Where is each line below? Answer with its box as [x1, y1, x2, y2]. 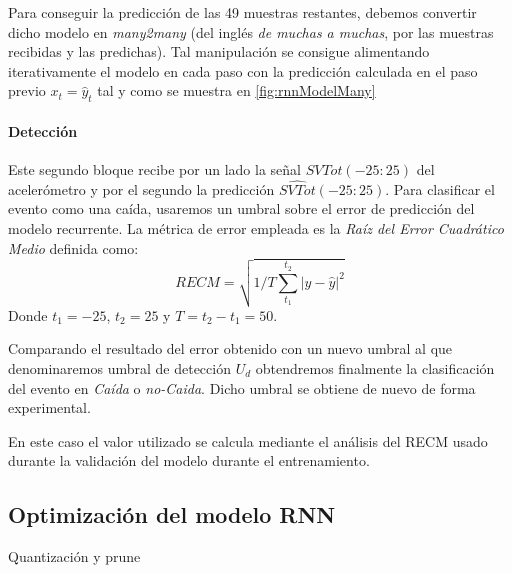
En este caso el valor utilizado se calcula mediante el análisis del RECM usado [8, 430, 488, 451]
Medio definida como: [8, 237, 139, 258]
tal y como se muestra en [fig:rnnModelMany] [97, 80, 376, 101]
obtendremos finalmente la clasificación [255, 357, 495, 378]
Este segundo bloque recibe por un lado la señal [8, 158, 301, 179]
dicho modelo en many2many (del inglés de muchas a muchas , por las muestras [8, 21, 494, 42]
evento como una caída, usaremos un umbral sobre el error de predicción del [8, 198, 475, 219]
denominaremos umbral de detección [8, 357, 231, 378]
